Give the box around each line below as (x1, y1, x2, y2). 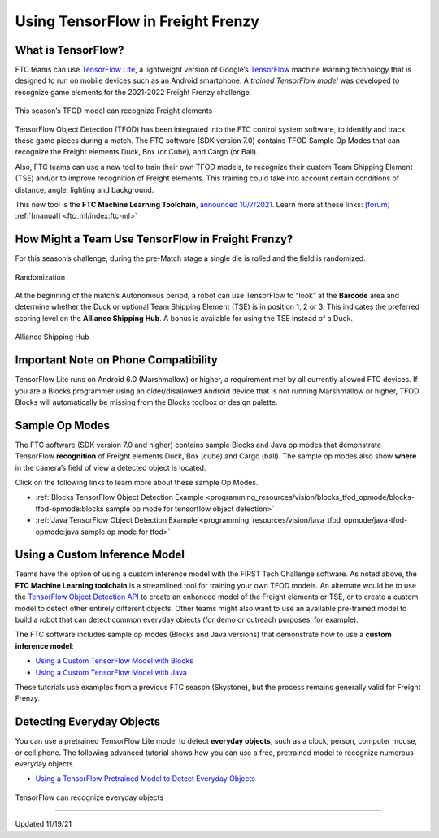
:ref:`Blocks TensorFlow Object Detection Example (35, 493, 204, 502)
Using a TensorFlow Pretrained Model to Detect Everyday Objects (35, 774, 256, 784)
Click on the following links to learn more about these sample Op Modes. (15, 477, 259, 487)
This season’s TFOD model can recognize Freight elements (15, 106, 213, 115)
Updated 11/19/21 (15, 819, 72, 829)
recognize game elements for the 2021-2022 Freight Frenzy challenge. (15, 87, 252, 97)
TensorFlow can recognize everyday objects (15, 792, 164, 802)
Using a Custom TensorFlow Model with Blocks (35, 656, 194, 666)
